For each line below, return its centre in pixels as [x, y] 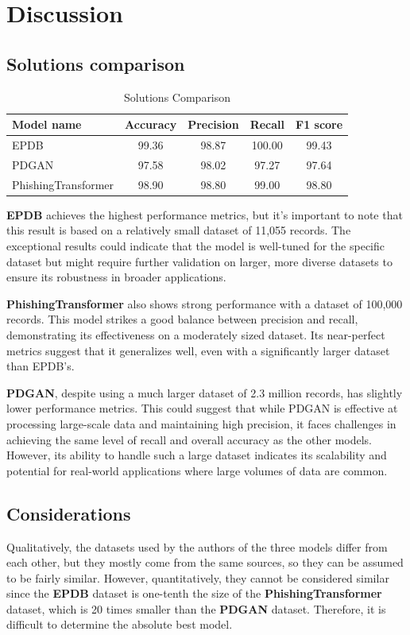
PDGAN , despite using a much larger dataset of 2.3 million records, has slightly [205, 392]
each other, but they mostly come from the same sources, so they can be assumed [205, 562]
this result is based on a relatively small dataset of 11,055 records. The [179, 230]
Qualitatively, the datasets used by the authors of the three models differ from [197, 546]
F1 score [319, 124]
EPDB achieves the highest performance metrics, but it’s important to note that [205, 214]
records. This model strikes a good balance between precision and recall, [182, 319]
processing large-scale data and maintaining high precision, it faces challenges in [201, 423]
